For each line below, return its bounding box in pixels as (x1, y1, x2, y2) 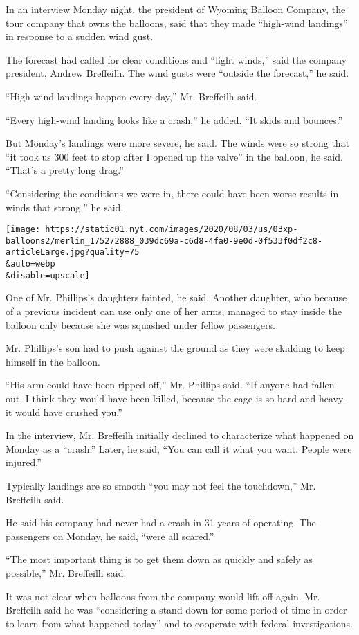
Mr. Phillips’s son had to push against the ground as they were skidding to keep (6, 341, 345, 355)
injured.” (6, 455, 42, 469)
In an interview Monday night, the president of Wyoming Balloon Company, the (6, 2, 346, 16)
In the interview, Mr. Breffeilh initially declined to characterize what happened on (6, 428, 354, 442)
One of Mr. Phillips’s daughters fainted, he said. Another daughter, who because (6, 290, 347, 305)
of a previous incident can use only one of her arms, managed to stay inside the (6, 304, 342, 318)
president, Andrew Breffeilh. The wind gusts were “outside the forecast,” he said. (6, 66, 349, 80)
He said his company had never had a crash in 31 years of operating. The (6, 515, 316, 530)
